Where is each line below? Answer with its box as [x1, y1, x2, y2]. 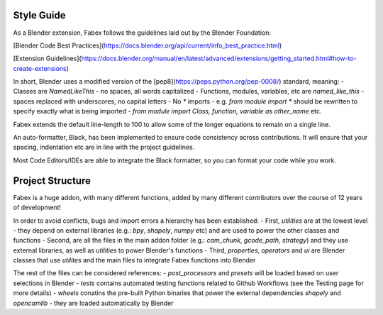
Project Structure [13, 175, 91, 187]
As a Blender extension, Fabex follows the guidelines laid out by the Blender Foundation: [13, 28, 272, 37]
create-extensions [13, 64, 67, 72]
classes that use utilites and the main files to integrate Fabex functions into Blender [13, 256, 256, 265]
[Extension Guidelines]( [13, 54, 82, 63]
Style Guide [13, 9, 67, 21]
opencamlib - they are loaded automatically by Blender [13, 299, 174, 307]
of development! [13, 203, 62, 212]
